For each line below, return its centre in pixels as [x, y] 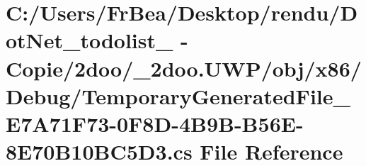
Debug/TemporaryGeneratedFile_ [178, 95]
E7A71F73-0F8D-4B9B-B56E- [155, 123]
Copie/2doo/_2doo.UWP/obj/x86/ [184, 68]
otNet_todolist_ [90, 40]
